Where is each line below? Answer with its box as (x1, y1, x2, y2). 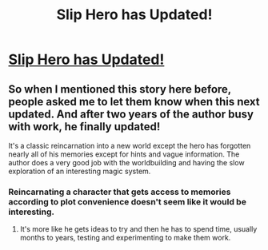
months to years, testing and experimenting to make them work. (19, 233, 231, 243)
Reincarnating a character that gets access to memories (8, 186, 231, 197)
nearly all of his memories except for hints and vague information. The (8, 149, 240, 159)
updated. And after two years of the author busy (8, 107, 254, 121)
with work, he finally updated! (8, 120, 161, 133)
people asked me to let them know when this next (8, 94, 260, 109)
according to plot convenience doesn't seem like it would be (8, 196, 246, 207)
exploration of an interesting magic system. (8, 166, 151, 176)
